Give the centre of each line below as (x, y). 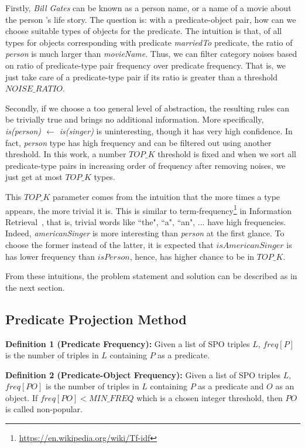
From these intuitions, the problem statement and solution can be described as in (151, 276)
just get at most (34, 177)
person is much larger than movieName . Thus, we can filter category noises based (151, 54)
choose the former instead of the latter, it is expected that (109, 244)
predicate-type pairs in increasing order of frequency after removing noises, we (145, 165)
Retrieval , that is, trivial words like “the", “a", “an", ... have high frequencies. (146, 221)
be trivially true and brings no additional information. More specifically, (135, 119)
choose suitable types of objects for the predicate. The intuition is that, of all (144, 31)
